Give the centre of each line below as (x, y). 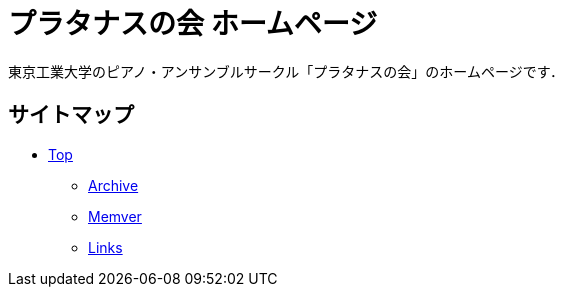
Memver (115, 216)
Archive (113, 185)
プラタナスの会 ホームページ (193, 24)
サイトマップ (71, 115)
